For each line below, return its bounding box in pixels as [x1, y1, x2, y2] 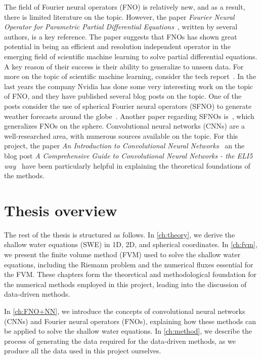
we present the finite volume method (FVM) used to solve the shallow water [4, 249, 241, 259]
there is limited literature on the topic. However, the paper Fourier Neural [4, 11, 235, 22]
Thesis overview [4, 200, 117, 220]
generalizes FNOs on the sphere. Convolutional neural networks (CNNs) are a [4, 121, 245, 131]
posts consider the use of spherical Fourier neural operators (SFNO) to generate [4, 100, 252, 111]
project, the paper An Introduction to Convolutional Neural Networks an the [4, 140, 245, 151]
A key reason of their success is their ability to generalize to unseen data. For [4, 61, 244, 71]
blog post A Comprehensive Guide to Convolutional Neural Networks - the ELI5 [4, 150, 253, 161]
